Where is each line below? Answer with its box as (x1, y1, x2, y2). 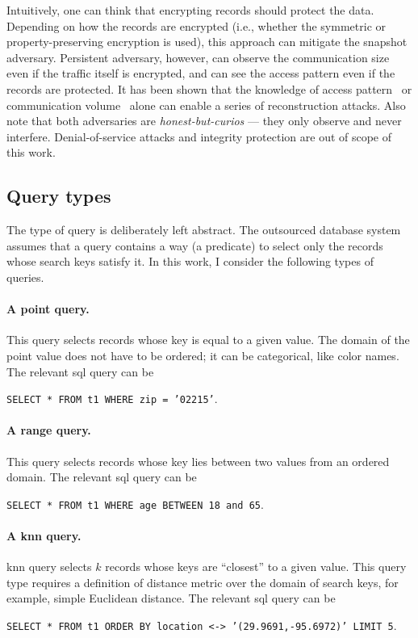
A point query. (6, 300, 90, 317)
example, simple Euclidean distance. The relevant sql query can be (6, 590, 336, 607)
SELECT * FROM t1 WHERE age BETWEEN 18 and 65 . (6, 495, 264, 512)
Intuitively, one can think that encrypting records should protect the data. (6, 2, 374, 18)
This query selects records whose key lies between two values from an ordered (6, 452, 390, 469)
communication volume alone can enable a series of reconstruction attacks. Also (6, 96, 406, 113)
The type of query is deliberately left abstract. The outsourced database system (6, 221, 401, 238)
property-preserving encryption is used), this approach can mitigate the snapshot (6, 33, 408, 50)
